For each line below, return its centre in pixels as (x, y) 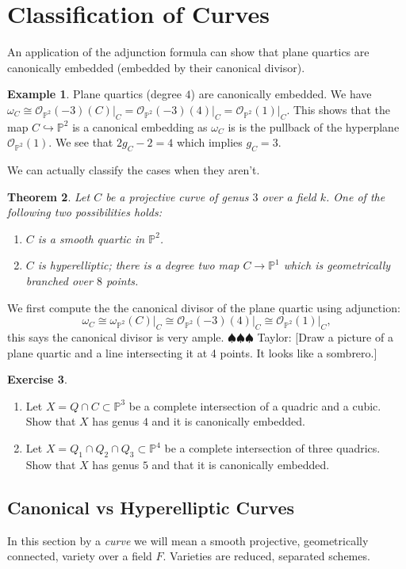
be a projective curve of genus (177, 196)
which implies (209, 142)
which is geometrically (337, 265)
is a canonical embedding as (140, 126)
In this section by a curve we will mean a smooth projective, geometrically (188, 540)
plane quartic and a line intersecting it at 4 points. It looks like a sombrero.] (192, 352)
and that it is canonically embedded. (241, 464)
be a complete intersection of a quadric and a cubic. (255, 405)
